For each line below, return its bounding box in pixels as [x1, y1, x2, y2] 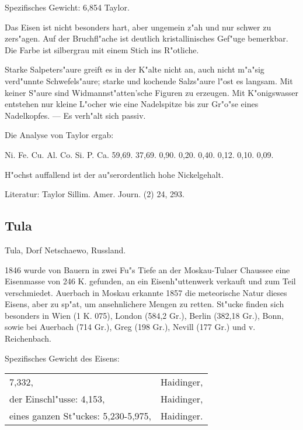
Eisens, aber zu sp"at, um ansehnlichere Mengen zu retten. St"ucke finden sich [5, 298, 284, 310]
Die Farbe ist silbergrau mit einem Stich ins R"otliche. [5, 43, 199, 56]
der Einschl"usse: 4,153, [9, 392, 105, 406]
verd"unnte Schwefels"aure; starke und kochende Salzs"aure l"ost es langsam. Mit [5, 74, 293, 87]
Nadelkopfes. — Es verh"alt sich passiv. [5, 109, 146, 121]
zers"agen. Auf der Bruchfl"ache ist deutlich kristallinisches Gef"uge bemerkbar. [5, 32, 288, 44]
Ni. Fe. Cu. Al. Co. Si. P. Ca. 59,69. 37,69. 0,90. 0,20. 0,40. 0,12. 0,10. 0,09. [5, 148, 274, 160]
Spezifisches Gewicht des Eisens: [5, 352, 120, 364]
